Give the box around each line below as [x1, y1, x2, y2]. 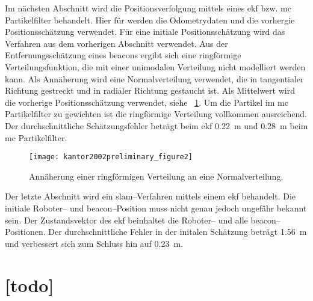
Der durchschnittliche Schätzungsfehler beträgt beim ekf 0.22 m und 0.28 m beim [5, 119, 308, 132]
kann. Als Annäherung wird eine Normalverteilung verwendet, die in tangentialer [5, 72, 304, 85]
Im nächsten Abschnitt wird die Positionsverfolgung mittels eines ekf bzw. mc [5, 2, 291, 14]
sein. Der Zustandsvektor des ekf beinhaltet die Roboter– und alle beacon [5, 213, 276, 226]
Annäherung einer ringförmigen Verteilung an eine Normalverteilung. [29, 169, 284, 182]
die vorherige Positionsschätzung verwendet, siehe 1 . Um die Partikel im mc [5, 96, 288, 108]
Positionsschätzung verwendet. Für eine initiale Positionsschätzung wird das [5, 25, 285, 38]
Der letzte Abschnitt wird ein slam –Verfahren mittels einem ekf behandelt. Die [5, 190, 296, 202]
